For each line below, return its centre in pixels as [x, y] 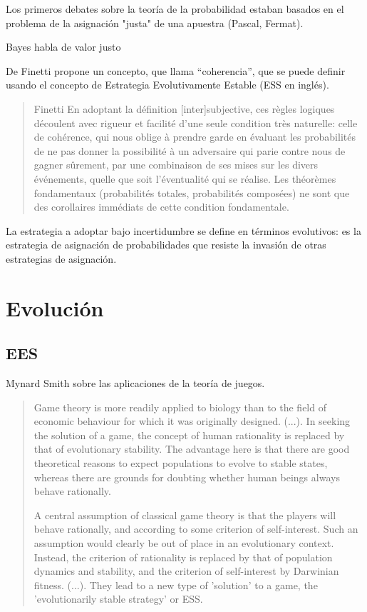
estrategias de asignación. [61, 258]
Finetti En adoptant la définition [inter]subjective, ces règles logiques [184, 108]
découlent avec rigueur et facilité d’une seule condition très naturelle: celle [196, 122]
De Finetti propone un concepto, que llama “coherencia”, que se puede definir [176, 70]
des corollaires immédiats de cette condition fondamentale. [161, 207]
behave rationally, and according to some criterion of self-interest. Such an [196, 529]
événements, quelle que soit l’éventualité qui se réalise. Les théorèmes [185, 178]
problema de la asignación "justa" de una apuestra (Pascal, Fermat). [155, 22]
